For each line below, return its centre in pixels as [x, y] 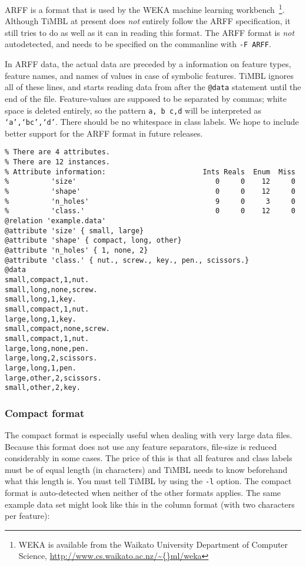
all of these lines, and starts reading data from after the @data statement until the [153, 87]
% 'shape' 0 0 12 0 [150, 192]
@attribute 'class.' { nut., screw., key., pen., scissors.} [127, 260]
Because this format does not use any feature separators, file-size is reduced [141, 446]
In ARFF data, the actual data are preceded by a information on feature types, [148, 64]
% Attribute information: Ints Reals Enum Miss [150, 172]
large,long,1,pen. [41, 368]
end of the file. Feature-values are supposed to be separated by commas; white [146, 98]
